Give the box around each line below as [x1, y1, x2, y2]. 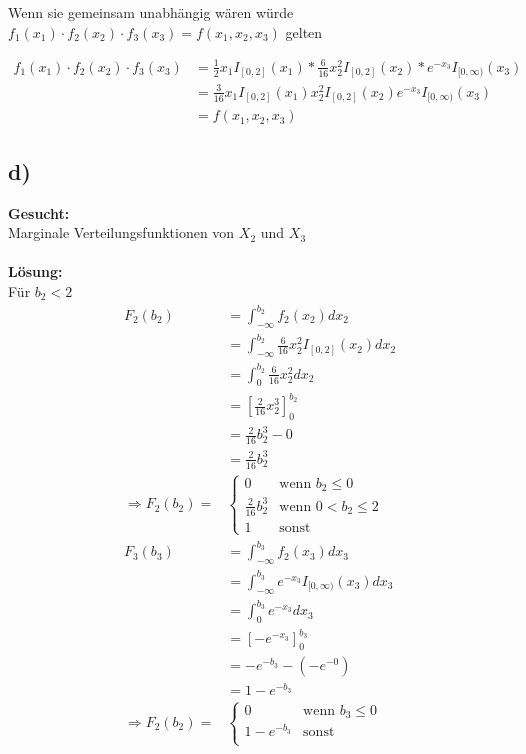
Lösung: [8, 261, 63, 282]
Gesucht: [8, 202, 70, 223]
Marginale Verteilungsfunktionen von [8, 222, 235, 243]
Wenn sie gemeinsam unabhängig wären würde [8, 2, 294, 22]
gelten [285, 21, 323, 42]
